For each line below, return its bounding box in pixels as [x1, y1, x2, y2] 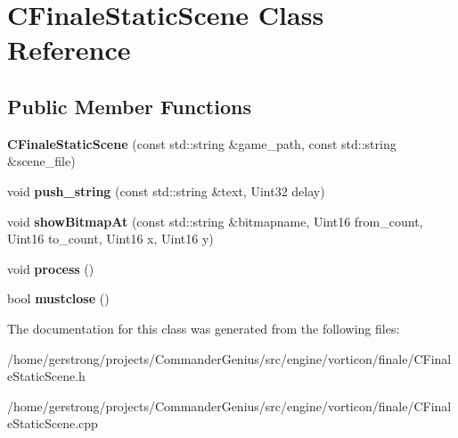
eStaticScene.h [7, 367, 86, 385]
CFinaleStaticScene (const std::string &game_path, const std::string [7, 134, 397, 153]
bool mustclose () [7, 289, 110, 308]
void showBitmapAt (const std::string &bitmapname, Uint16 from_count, [7, 211, 423, 230]
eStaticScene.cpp [7, 414, 98, 433]
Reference [7, 31, 131, 68]
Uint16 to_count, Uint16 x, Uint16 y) [7, 229, 214, 248]
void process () [7, 259, 94, 277]
